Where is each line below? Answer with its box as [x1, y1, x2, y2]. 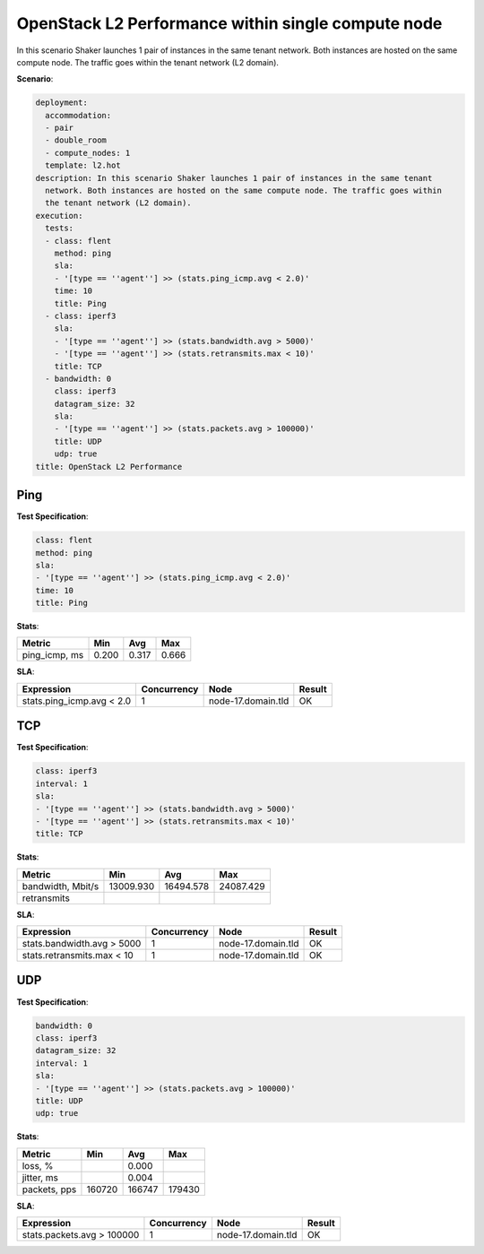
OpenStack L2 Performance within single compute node [16, 13, 443, 33]
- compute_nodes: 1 [45, 148, 131, 158]
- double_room [45, 135, 108, 145]
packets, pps [22, 1183, 77, 1196]
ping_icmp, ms [22, 649, 84, 662]
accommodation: [45, 110, 112, 120]
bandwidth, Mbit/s [22, 879, 99, 892]
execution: [35, 211, 83, 221]
